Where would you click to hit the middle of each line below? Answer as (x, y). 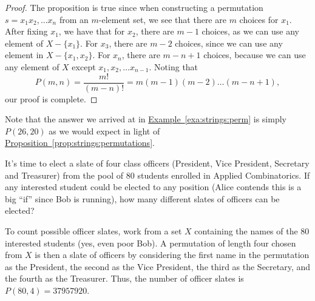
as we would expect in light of (104, 131)
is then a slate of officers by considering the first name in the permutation (172, 255)
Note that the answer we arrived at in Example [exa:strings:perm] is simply (146, 119)
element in (24, 55)
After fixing (26, 31)
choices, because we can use (255, 55)
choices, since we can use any (229, 43)
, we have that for (92, 31)
